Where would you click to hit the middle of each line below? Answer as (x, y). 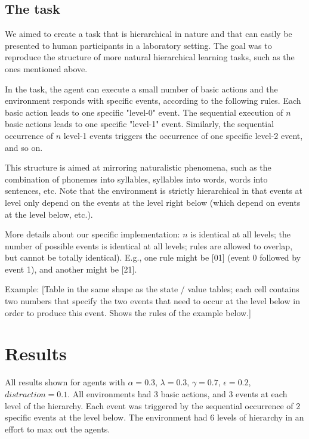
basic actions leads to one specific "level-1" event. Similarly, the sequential (140, 124)
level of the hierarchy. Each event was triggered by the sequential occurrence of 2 (153, 405)
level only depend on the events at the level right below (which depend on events (153, 202)
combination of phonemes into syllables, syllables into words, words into (136, 179)
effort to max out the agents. (58, 429)
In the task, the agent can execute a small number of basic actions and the (141, 89)
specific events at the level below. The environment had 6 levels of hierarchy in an (154, 417)
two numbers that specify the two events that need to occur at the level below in (152, 301)
